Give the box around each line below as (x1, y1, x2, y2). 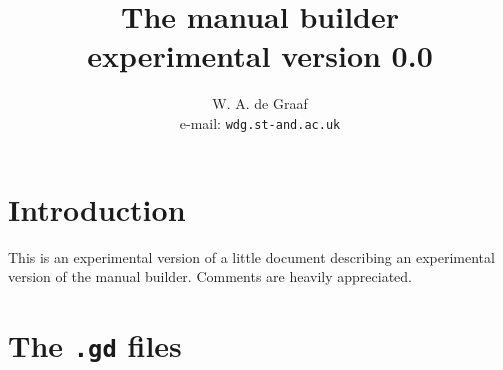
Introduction (8, 188, 186, 229)
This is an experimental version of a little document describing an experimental (8, 246, 495, 267)
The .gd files (8, 324, 182, 365)
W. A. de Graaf (212, 93, 308, 114)
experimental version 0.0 (87, 35, 433, 76)
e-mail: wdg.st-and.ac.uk (179, 112, 341, 133)
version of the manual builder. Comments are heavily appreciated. (8, 266, 412, 287)
